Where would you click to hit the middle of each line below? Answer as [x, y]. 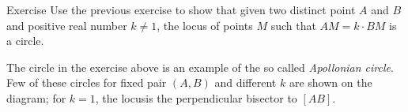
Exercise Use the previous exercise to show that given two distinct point [181, 9]
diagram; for [36, 97]
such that [293, 25]
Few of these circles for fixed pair [87, 82]
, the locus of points [205, 25]
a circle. [25, 41]
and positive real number [67, 25]
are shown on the [331, 82]
